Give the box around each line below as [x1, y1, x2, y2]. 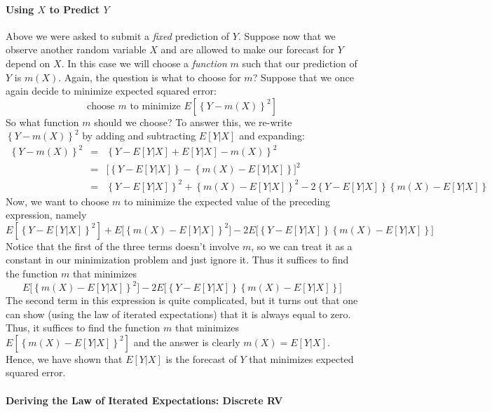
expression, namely [6, 207, 87, 222]
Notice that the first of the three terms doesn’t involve [6, 238, 240, 253]
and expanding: [239, 128, 305, 143]
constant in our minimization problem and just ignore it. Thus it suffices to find [6, 252, 349, 267]
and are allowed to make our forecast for [160, 42, 334, 57]
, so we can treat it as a [251, 238, 353, 253]
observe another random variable [6, 42, 146, 57]
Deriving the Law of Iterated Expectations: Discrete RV [6, 392, 283, 407]
